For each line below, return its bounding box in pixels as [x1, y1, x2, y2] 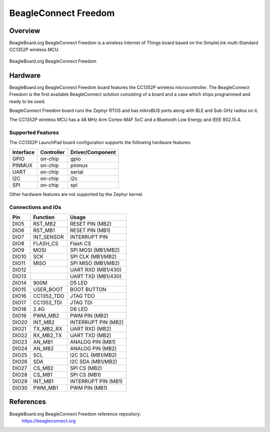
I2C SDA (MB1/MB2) [70, 358, 117, 365]
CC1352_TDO [33, 292, 64, 299]
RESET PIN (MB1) [70, 226, 111, 233]
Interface [12, 148, 35, 155]
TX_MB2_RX [33, 325, 62, 332]
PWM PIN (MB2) [70, 312, 108, 319]
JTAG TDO [70, 292, 95, 299]
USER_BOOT [33, 285, 63, 292]
